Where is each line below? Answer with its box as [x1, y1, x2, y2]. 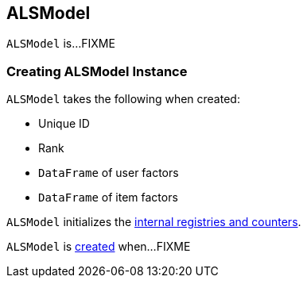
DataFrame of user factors [38, 166, 179, 180]
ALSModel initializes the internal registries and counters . [6, 215, 301, 229]
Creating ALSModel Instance [6, 63, 188, 79]
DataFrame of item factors [38, 190, 178, 205]
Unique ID [38, 117, 90, 131]
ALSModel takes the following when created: [6, 92, 240, 106]
